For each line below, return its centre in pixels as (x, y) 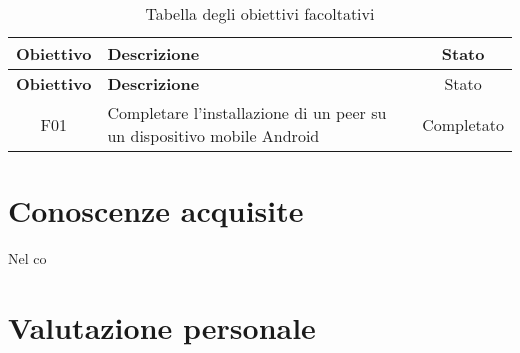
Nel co (27, 258)
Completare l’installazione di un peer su (247, 112)
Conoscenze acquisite (156, 210)
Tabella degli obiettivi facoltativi (260, 13)
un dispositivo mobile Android (213, 135)
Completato (463, 124)
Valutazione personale (162, 326)
